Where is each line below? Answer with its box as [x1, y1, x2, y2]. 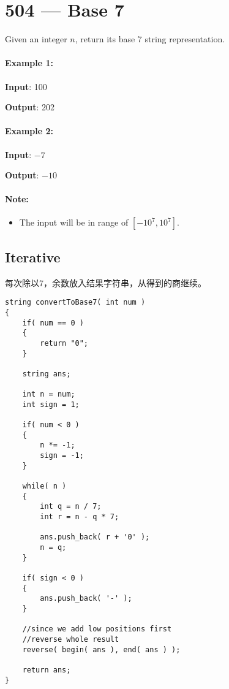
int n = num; [22, 390, 75, 399]
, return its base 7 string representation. [75, 32, 225, 45]
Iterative [5, 247, 61, 266]
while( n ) [22, 482, 67, 491]
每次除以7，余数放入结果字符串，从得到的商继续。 [5, 276, 206, 289]
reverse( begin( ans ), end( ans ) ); [22, 645, 181, 654]
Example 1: [5, 56, 53, 69]
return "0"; [40, 338, 89, 348]
